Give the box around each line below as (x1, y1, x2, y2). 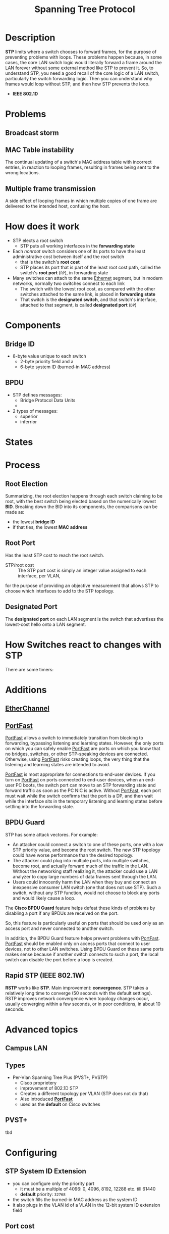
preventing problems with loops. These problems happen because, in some (5, 54, 162, 60)
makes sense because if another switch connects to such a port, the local (5, 951, 159, 957)
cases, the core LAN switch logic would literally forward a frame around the (5, 59, 162, 65)
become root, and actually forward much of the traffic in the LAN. (12, 863, 149, 869)
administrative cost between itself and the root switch (12, 254, 125, 260)
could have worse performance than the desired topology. (12, 852, 134, 858)
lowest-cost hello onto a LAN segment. (5, 621, 86, 627)
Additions (5, 684, 47, 696)
